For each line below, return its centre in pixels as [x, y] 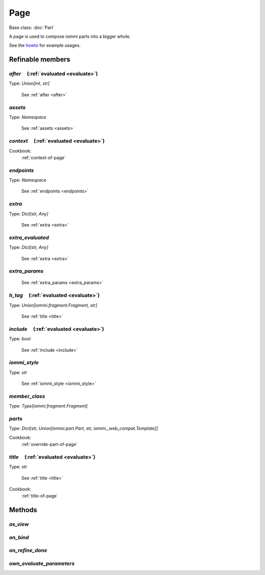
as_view [19, 524]
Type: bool [20, 339]
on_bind [19, 537]
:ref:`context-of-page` [44, 158]
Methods [23, 510]
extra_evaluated [29, 237]
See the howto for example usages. [45, 45]
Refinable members [40, 60]
